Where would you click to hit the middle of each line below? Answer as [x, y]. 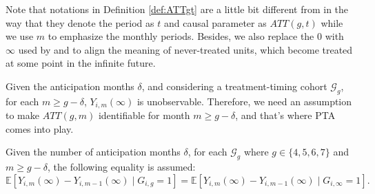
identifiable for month [144, 115]
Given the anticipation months [70, 86]
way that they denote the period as [80, 22]
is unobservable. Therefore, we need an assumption [244, 101]
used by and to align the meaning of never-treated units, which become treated [185, 49]
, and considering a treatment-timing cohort [234, 86]
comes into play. [40, 128]
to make [22, 115]
